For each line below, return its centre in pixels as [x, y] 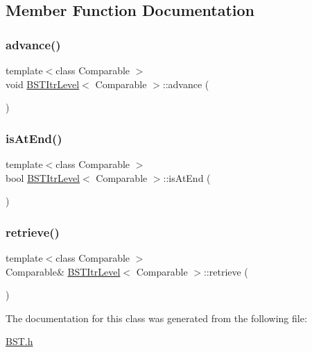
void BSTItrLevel [43, 84]
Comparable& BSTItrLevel [63, 271]
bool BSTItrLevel [43, 177]
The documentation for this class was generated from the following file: [156, 318]
